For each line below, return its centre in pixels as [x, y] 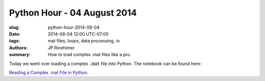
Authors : [18, 48]
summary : [20, 55]
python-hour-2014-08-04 [74, 27]
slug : [14, 27]
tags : [14, 41]
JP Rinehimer [61, 48]
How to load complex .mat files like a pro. [90, 55]
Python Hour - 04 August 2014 [73, 13]
